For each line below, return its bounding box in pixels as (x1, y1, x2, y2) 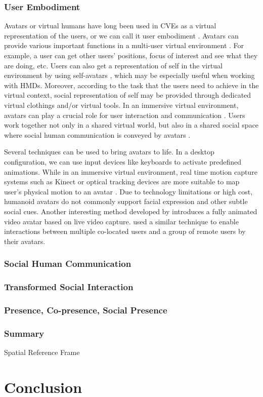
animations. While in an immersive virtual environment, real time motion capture (4, 166, 257, 177)
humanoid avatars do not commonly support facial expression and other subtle (4, 196, 248, 207)
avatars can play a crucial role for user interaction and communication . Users (4, 109, 245, 120)
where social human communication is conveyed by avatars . (4, 129, 191, 140)
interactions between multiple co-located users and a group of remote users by (4, 226, 246, 236)
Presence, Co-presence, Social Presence (4, 303, 167, 316)
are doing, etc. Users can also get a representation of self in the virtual (4, 60, 223, 70)
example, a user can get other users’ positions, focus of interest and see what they (4, 50, 258, 60)
